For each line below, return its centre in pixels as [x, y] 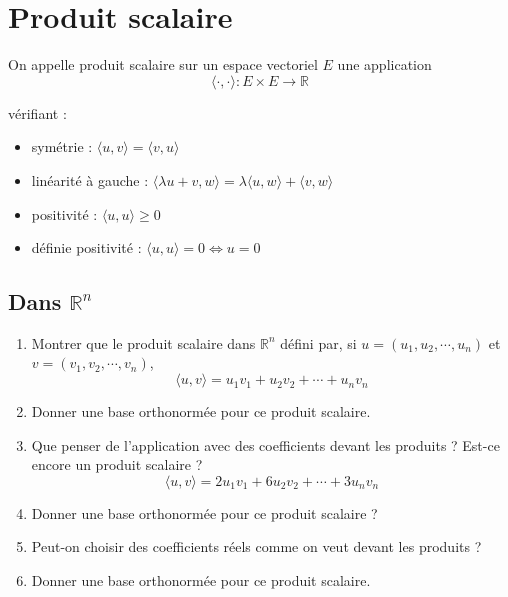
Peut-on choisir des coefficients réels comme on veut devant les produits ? [256, 546]
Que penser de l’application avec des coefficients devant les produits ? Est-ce [265, 444]
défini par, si [318, 342]
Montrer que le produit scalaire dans [143, 342]
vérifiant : [37, 112]
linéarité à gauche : [90, 179]
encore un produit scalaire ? [117, 464]
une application [384, 64]
